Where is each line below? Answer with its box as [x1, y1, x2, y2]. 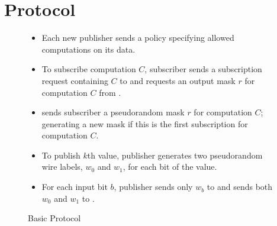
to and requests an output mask [120, 74, 236, 86]
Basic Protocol [28, 212, 81, 224]
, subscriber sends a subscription [144, 63, 262, 75]
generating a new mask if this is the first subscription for [41, 117, 248, 130]
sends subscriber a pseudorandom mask [41, 106, 185, 118]
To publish [41, 148, 80, 161]
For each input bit [41, 180, 108, 193]
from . [99, 86, 121, 98]
